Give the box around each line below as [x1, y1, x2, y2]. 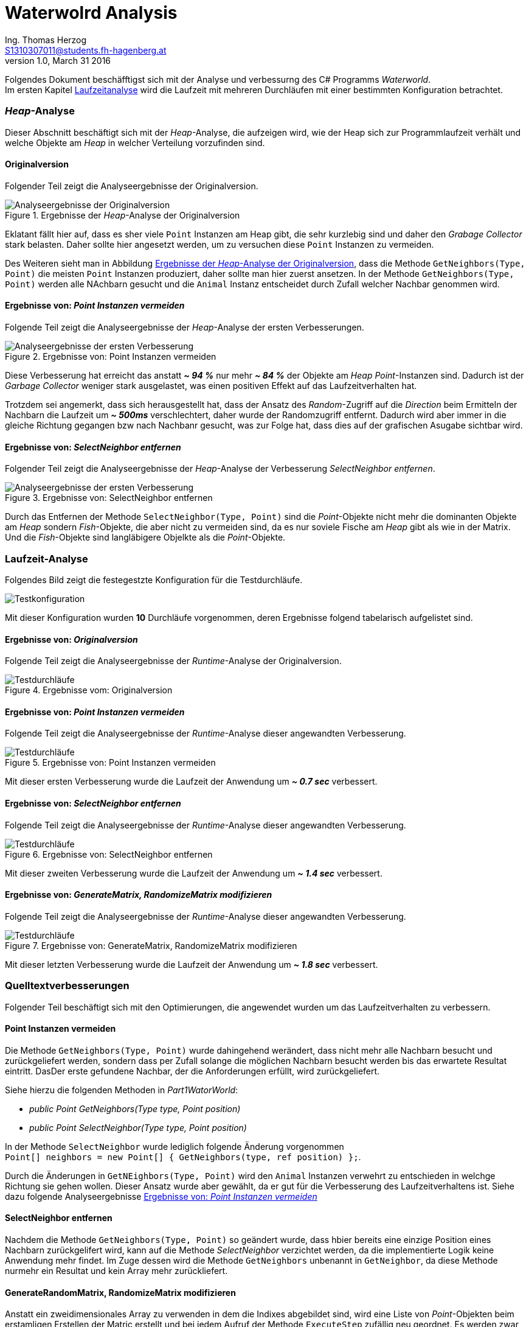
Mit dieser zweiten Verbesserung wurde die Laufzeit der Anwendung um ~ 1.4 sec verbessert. [5, 867, 382, 878]
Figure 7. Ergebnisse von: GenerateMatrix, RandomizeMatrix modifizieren [5, 940, 297, 951]
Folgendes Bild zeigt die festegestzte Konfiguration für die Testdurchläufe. [5, 574, 303, 585]
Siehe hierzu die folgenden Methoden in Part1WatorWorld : [5, 1084, 238, 1095]
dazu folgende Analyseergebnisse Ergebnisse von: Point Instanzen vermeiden [5, 1191, 317, 1202]
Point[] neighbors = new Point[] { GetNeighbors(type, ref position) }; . [5, 1151, 361, 1162]
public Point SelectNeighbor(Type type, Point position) [29, 1122, 247, 1133]
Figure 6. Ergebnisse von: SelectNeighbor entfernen [5, 849, 213, 860]
